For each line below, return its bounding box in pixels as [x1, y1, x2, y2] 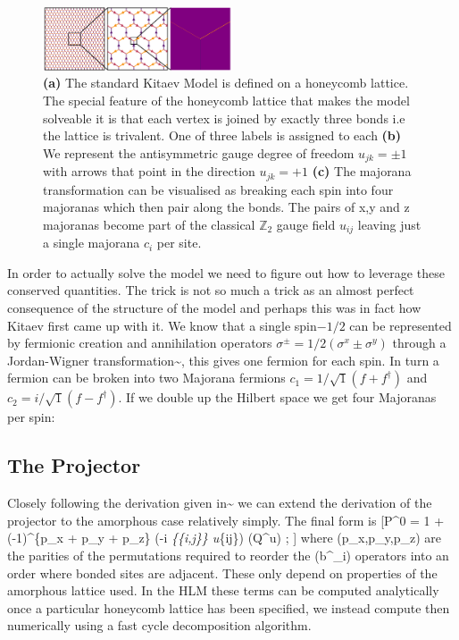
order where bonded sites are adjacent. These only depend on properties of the [7, 563, 438, 582]
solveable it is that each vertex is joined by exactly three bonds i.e [43, 108, 405, 127]
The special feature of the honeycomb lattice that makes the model [43, 90, 410, 109]
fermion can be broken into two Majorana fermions [7, 368, 286, 387]
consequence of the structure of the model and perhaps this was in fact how [7, 299, 421, 317]
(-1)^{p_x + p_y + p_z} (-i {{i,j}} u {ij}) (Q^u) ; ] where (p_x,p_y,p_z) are [7, 528, 442, 547]
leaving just [357, 215, 421, 233]
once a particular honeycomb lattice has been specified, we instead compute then [7, 598, 450, 617]
